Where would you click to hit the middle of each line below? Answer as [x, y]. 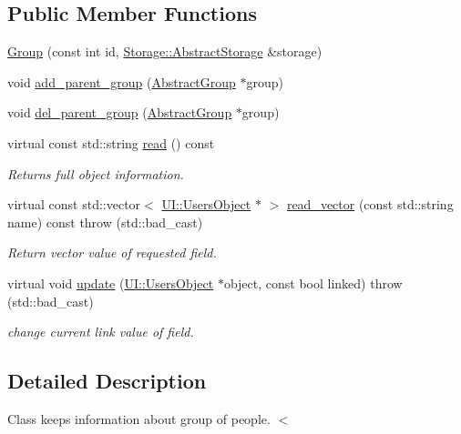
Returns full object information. [96, 173]
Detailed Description [107, 381]
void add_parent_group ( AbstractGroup [122, 81]
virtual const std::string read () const [111, 142]
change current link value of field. [101, 332]
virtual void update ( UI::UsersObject [111, 283]
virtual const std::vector [74, 204]
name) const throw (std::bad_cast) [105, 222]
